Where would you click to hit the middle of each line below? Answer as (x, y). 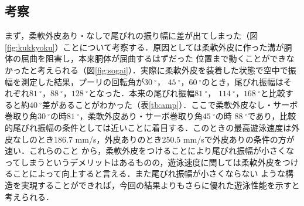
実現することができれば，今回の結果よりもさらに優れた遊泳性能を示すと (160, 185)
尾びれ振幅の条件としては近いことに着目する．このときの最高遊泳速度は (152, 127)
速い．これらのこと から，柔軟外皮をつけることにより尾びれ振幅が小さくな (149, 151)
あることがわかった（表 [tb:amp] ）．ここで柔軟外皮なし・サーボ (178, 104)
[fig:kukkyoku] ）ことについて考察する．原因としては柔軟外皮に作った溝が (144, 47)
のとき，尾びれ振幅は (243, 81)
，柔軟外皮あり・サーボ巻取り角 (141, 116)
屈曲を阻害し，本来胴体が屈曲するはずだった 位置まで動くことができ (153, 58)
